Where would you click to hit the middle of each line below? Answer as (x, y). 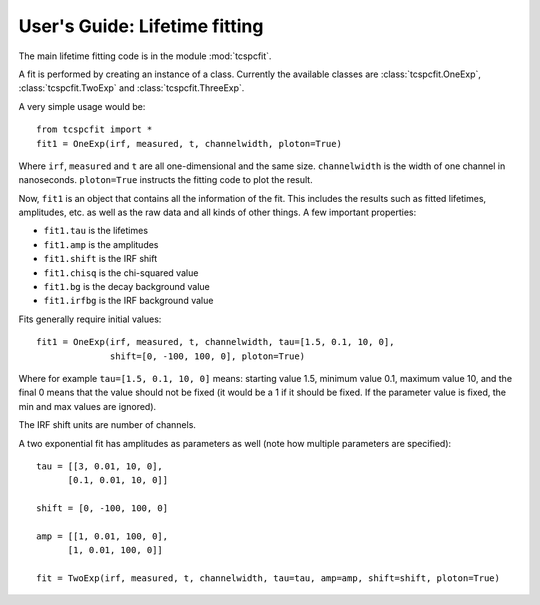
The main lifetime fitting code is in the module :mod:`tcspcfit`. (145, 56)
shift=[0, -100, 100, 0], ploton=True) (207, 356)
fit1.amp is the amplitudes (101, 244)
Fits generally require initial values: (90, 319)
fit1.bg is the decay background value (126, 287)
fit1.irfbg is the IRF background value (128, 301)
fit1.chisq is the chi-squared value (121, 272)
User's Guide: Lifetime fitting (141, 26)
